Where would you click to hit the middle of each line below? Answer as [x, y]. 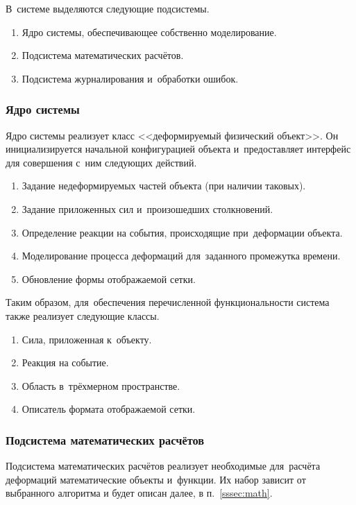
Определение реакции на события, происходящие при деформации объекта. [182, 232]
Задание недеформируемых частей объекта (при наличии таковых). [164, 186]
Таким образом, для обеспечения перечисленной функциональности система [168, 302]
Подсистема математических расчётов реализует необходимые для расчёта [163, 466]
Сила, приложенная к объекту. [87, 339]
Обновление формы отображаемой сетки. [109, 279]
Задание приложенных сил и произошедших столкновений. [147, 208]
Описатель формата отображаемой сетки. [109, 409]
